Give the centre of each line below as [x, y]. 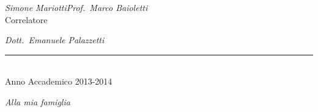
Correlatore [26, 19]
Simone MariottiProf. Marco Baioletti [76, 7]
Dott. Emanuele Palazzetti [55, 40]
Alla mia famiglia [38, 101]
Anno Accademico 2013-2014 [59, 81]
